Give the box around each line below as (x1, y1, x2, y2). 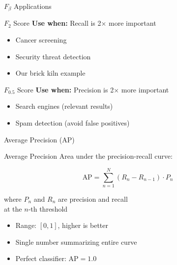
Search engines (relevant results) (15, 101, 113, 111)
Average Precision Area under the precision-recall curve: (4, 151, 173, 161)
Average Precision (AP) (4, 134, 75, 144)
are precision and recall (58, 193, 128, 204)
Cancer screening (15, 35, 67, 45)
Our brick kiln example (15, 68, 86, 78)
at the (4, 203, 22, 214)
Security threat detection (15, 51, 91, 61)
